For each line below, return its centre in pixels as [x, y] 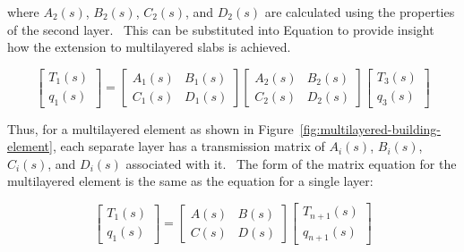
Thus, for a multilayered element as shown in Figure [150, 128]
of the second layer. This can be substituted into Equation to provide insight [221, 29]
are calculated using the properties [360, 12]
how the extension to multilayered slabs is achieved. [149, 47]
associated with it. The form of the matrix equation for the [291, 163]
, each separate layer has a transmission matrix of [189, 146]
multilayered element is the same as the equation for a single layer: [190, 181]
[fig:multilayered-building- [370, 128]
